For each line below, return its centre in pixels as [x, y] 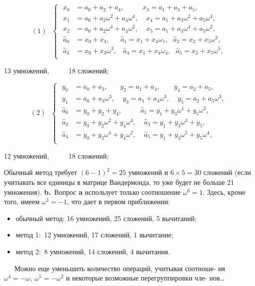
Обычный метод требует [41, 172]
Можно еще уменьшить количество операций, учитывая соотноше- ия [120, 268]
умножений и [148, 172]
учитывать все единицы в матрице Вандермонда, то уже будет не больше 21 [119, 182]
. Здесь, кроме [224, 192]
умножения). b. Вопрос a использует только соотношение [93, 192]
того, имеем [22, 201]
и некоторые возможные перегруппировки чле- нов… [145, 278]
